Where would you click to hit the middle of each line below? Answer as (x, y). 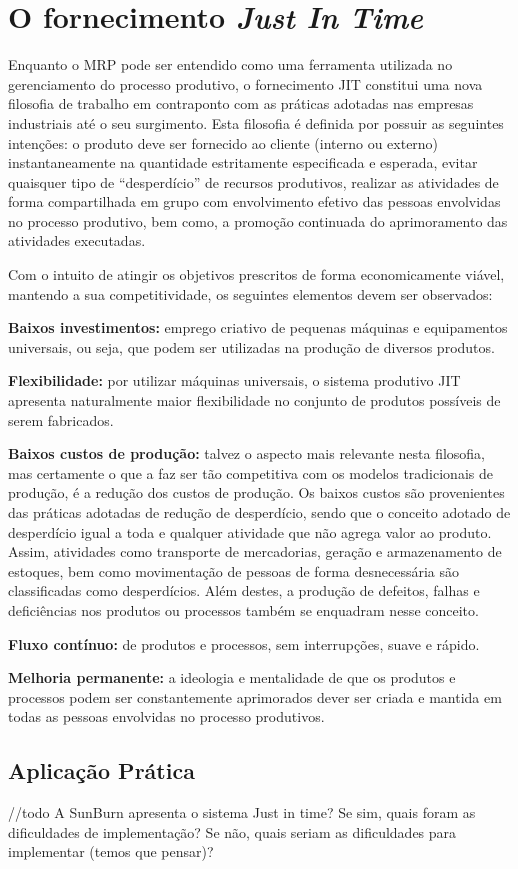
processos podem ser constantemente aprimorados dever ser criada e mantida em (255, 696)
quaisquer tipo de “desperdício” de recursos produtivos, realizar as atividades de (253, 181)
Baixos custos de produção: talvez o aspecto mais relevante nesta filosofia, (247, 453)
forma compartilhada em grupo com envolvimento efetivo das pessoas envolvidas (254, 201)
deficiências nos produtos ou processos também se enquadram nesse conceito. (243, 609)
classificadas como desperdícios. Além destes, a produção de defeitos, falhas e (244, 590)
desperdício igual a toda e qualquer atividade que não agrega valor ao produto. (250, 531)
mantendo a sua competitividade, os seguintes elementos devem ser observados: (250, 293)
